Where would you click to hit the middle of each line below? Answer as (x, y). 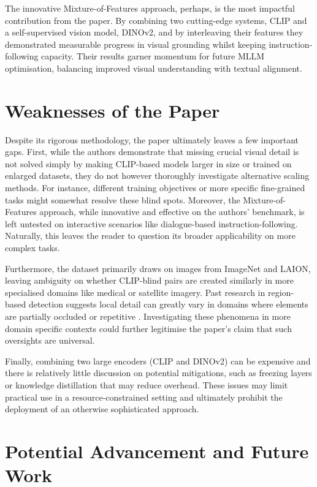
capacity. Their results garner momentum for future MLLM (153, 56)
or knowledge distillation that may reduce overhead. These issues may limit (147, 384)
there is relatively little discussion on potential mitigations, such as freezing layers (158, 373)
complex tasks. (32, 248)
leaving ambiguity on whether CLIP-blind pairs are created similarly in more (149, 280)
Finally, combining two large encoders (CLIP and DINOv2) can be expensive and (158, 361)
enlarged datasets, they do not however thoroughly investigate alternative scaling (157, 176)
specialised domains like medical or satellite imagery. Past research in (135, 292)
